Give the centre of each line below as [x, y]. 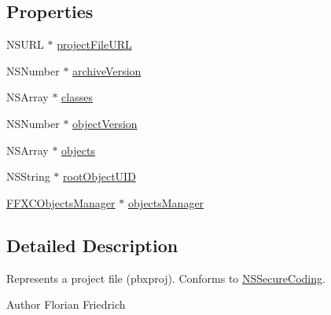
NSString [28, 176]
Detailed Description [92, 245]
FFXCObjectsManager [61, 202]
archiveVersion [107, 70]
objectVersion [105, 123]
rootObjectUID [99, 176]
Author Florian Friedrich [66, 304]
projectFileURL [94, 44]
